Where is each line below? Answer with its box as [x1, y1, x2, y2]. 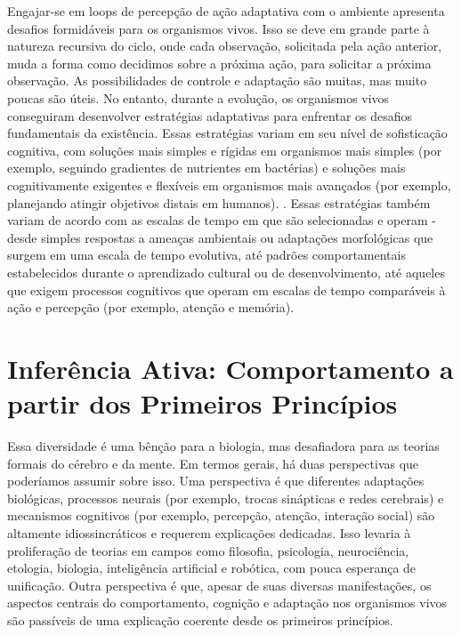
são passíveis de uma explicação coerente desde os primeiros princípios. [7, 610, 393, 629]
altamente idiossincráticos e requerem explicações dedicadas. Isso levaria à [7, 523, 411, 542]
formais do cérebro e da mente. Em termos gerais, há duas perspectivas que [7, 454, 419, 472]
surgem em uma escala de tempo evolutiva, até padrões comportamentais [7, 245, 406, 264]
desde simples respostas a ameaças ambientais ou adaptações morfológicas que [7, 228, 433, 246]
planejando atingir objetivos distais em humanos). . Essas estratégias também [7, 193, 431, 212]
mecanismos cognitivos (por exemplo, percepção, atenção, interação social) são [7, 506, 435, 525]
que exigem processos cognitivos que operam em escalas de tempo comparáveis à [7, 280, 446, 299]
